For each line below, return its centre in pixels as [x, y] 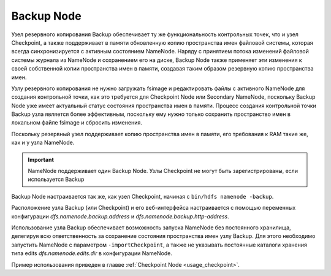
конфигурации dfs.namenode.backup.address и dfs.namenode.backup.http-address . [120, 216]
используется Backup [56, 179]
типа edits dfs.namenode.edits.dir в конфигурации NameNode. [92, 253]
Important [41, 159]
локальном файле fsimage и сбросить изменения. [77, 123]
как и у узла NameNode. [43, 143]
